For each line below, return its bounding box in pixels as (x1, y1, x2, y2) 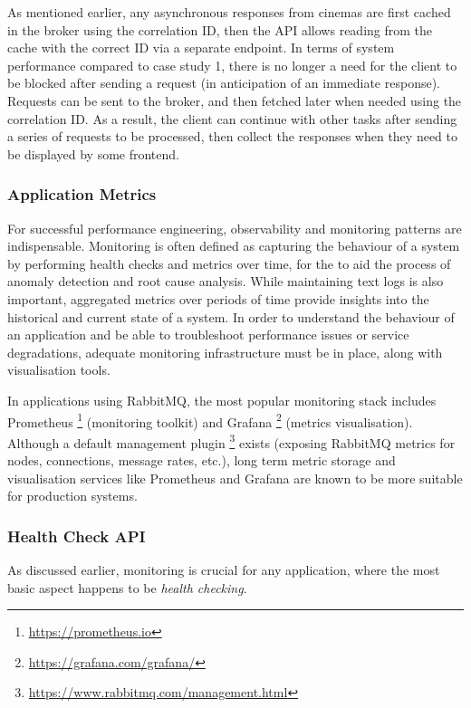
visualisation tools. (7, 360, 111, 379)
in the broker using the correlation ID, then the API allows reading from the (7, 20, 433, 39)
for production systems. (7, 486, 138, 505)
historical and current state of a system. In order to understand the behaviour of (7, 307, 455, 326)
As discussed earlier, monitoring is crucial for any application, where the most (7, 560, 440, 579)
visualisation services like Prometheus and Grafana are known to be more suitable (7, 468, 463, 487)
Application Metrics (7, 183, 157, 206)
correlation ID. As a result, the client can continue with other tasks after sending (7, 109, 457, 128)
